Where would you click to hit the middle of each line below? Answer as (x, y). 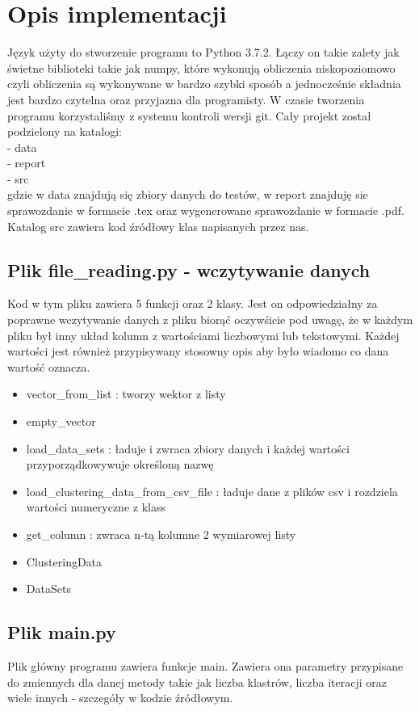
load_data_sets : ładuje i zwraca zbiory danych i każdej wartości (188, 448)
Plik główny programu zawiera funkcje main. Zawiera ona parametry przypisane (205, 665)
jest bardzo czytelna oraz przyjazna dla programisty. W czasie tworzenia (186, 99)
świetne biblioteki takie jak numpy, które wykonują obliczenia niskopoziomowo (201, 67)
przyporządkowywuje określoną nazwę (120, 464)
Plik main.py (62, 632)
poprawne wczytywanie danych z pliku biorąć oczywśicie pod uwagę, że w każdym (210, 320)
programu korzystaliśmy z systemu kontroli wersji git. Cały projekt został (189, 115)
